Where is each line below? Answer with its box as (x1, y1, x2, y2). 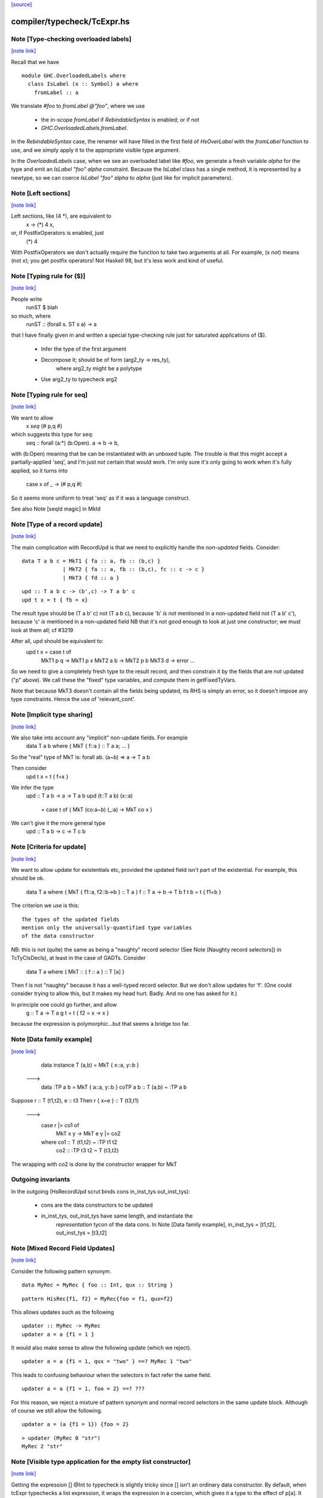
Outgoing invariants (11, 1175, 71, 1183)
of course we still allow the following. (11, 1407, 103, 1414)
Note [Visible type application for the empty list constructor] (11, 1457, 191, 1466)
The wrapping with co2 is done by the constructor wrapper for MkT (11, 1160, 178, 1168)
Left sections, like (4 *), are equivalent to (11, 213, 112, 220)
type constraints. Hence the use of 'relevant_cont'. (11, 696, 136, 703)
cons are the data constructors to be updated (41, 1201, 153, 1209)
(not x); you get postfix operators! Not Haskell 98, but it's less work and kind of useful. (11, 257, 224, 264)
